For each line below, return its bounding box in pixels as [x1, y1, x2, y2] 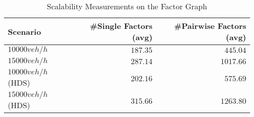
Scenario [8, 25, 41, 37]
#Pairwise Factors [174, 20, 246, 31]
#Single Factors [89, 20, 153, 31]
